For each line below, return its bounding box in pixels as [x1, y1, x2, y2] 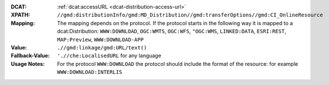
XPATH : [11, 12, 30, 19]
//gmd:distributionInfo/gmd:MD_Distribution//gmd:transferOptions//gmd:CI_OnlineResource [57, 12, 323, 19]
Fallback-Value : [11, 52, 50, 59]
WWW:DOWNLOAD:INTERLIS [57, 69, 123, 76]
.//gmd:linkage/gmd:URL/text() [57, 44, 147, 51]
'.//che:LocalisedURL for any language [57, 52, 161, 59]
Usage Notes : [11, 60, 45, 67]
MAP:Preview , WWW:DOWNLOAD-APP [57, 36, 144, 43]
